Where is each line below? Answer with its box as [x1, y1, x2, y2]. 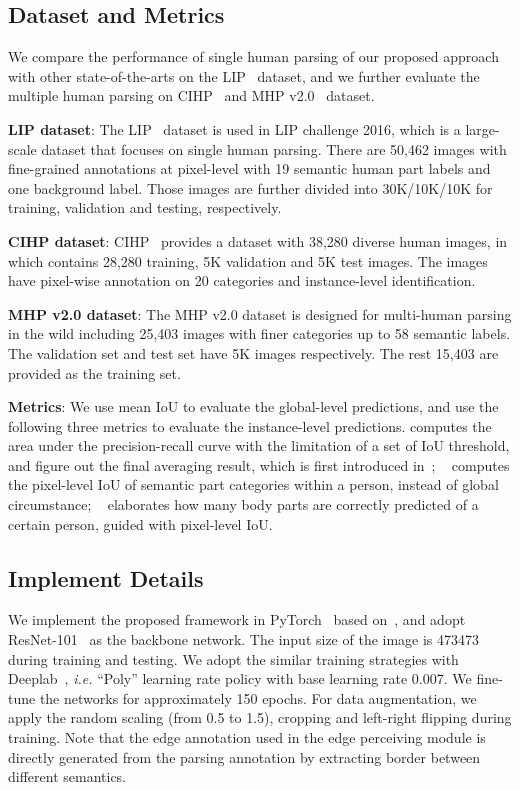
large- [465, 118, 500, 139]
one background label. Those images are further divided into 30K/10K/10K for [8, 177, 493, 198]
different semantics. [8, 766, 127, 787]
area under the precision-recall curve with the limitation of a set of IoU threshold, [8, 435, 510, 456]
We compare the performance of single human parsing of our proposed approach [8, 46, 499, 67]
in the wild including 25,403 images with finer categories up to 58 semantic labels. [8, 323, 511, 344]
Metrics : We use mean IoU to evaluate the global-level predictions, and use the [8, 396, 499, 417]
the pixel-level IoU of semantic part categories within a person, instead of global [8, 474, 499, 495]
